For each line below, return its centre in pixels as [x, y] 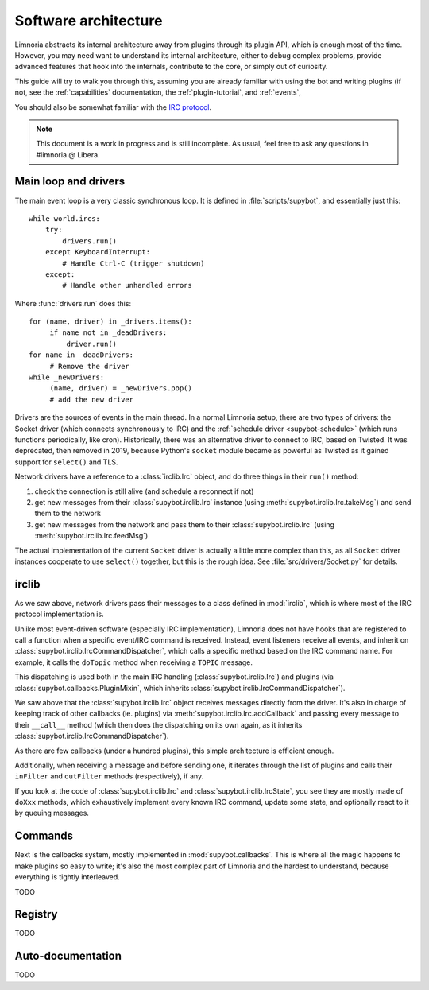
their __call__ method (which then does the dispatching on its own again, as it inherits [158, 724]
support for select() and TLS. [66, 462]
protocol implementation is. [59, 614]
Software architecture [89, 21]
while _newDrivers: [67, 377]
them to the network [68, 514]
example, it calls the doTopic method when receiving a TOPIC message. [134, 662]
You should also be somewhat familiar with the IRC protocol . [113, 107]
